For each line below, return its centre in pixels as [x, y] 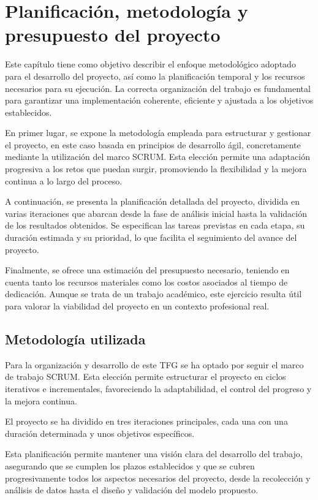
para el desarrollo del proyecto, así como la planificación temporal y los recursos [155, 76]
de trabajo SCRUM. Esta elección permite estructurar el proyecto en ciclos [146, 377]
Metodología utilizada [75, 339]
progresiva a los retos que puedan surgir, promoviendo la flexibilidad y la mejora [156, 169]
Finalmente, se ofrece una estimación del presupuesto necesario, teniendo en [147, 270]
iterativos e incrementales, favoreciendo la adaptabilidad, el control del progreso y [158, 388]
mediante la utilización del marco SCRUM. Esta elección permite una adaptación [157, 157]
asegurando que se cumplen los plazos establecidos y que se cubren [130, 465]
